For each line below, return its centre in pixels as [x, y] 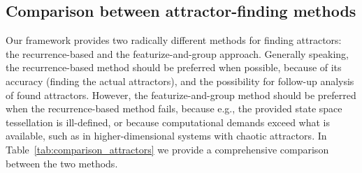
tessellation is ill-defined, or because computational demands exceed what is [168, 122]
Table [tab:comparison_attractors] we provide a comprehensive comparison [167, 149]
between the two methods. [62, 163]
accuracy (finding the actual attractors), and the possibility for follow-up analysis [180, 81]
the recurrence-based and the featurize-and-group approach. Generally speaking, [177, 53]
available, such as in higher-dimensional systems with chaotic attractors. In [166, 136]
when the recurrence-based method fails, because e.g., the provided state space [174, 108]
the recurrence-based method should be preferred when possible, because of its [174, 67]
